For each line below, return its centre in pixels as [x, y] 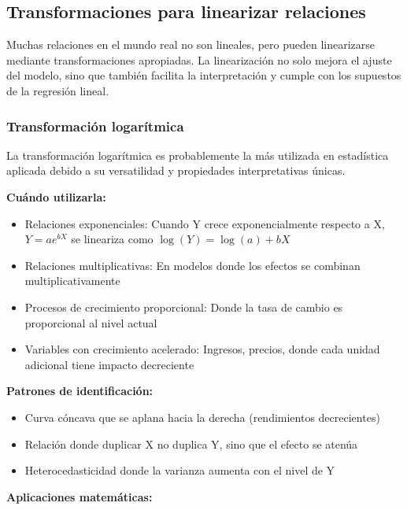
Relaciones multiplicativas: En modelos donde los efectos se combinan [192, 265]
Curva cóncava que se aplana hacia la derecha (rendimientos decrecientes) [202, 417]
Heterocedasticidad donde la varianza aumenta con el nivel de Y [180, 470]
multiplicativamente [72, 281]
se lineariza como [112, 239]
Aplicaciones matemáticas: [80, 496]
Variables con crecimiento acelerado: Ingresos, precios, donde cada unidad [202, 349]
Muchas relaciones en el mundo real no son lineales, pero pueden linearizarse [191, 44]
